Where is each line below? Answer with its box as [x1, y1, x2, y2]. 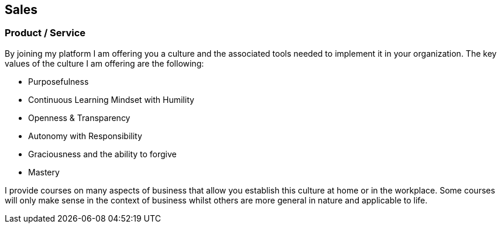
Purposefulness [28, 76, 89, 87]
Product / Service [5, 27, 86, 39]
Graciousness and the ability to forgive [28, 148, 177, 159]
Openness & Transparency [28, 112, 131, 123]
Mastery [28, 167, 60, 177]
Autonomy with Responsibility [28, 130, 142, 141]
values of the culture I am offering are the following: [5, 58, 204, 68]
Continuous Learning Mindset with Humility [28, 94, 194, 105]
